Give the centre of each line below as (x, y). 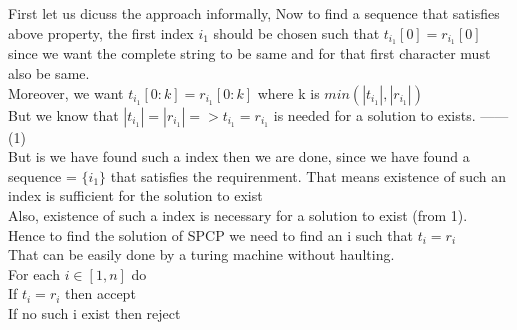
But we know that (63, 114)
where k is (288, 92)
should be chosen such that (296, 32)
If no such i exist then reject (94, 312)
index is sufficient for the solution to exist (135, 195)
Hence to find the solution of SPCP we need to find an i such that (210, 234)
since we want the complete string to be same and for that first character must (249, 53)
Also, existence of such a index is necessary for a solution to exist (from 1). (238, 215)
